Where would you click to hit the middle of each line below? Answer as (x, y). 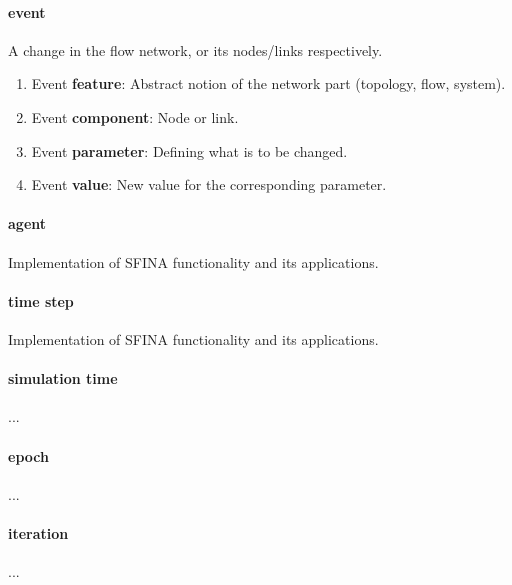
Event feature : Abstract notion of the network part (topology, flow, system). (268, 83)
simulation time (63, 378)
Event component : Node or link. (135, 116)
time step (41, 300)
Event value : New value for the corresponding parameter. (209, 184)
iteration (38, 532)
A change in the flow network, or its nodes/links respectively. (195, 49)
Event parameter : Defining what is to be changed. (189, 150)
